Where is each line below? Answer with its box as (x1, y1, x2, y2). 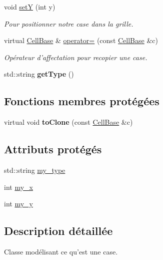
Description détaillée (4, 223, 113, 238)
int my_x (4, 181, 33, 192)
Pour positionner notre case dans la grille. (4, 18, 133, 29)
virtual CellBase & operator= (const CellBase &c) (4, 35, 158, 46)
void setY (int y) (4, 2, 55, 12)
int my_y (4, 198, 33, 209)
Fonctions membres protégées (4, 93, 159, 109)
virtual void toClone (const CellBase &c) (4, 117, 133, 127)
